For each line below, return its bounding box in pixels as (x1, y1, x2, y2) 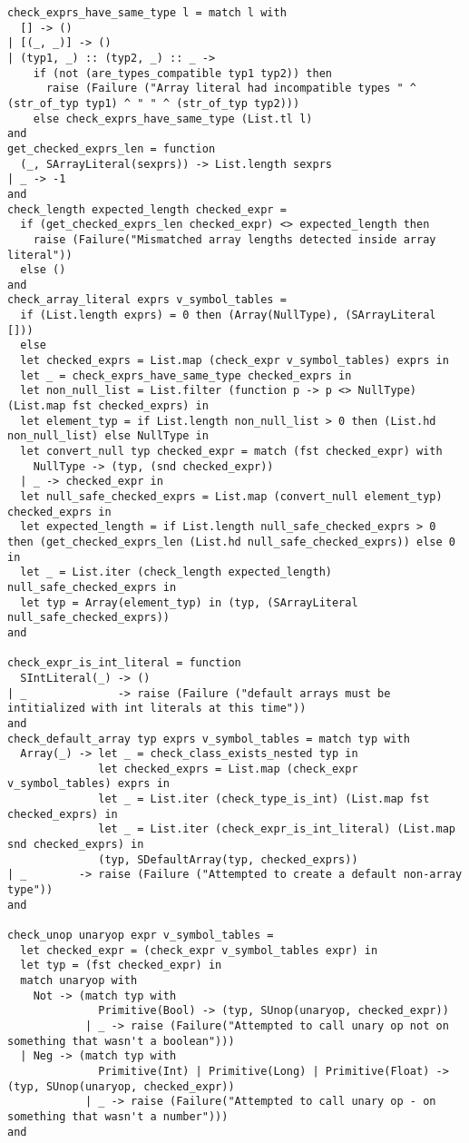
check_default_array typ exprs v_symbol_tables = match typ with (7, 732, 410, 745)
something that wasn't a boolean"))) (7, 1034, 235, 1048)
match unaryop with (20, 974, 138, 987)
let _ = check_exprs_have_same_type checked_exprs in (20, 369, 352, 382)
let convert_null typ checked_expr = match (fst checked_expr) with (20, 445, 443, 458)
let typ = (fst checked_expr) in (20, 959, 222, 972)
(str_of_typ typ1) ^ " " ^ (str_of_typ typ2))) (7, 96, 300, 110)
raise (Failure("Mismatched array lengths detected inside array (33, 232, 436, 246)
